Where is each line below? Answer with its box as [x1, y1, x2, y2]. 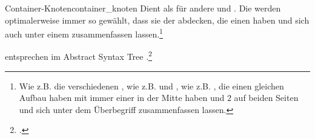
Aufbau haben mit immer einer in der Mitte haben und [19, 91, 225, 104]
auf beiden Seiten [234, 91, 299, 104]
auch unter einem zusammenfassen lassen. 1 [5, 26, 163, 40]
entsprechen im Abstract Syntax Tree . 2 [5, 48, 152, 63]
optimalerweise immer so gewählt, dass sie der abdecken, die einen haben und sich [5, 13, 310, 26]
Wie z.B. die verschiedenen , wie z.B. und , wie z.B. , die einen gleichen [19, 79, 284, 92]
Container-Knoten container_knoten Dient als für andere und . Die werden [5, 2, 281, 14]
